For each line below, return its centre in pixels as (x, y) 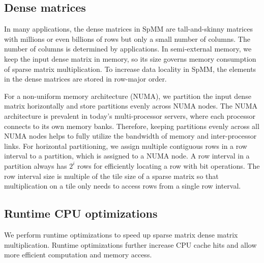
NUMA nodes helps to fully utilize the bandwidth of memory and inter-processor (130, 136)
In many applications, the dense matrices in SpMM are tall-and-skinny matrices (128, 29)
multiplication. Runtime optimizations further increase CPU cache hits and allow (130, 244)
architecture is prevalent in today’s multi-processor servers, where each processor (130, 115)
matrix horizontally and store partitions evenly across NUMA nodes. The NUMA (131, 106)
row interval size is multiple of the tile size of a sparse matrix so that (111, 176)
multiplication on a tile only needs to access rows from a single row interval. (123, 186)
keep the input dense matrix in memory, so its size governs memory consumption (130, 58)
